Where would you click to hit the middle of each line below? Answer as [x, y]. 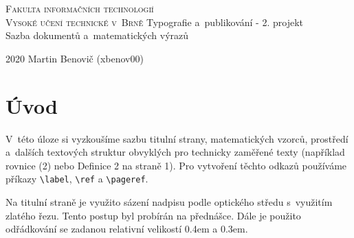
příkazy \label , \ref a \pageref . [77, 179]
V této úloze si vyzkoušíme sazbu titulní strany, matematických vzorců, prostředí [177, 138]
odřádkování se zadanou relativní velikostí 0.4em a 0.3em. [127, 229]
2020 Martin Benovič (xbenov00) [75, 58]
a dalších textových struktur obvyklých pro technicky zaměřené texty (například [175, 152]
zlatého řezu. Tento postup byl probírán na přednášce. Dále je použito [153, 215]
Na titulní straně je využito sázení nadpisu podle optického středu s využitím [169, 201]
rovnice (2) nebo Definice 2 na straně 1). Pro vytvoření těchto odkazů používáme [176, 165]
